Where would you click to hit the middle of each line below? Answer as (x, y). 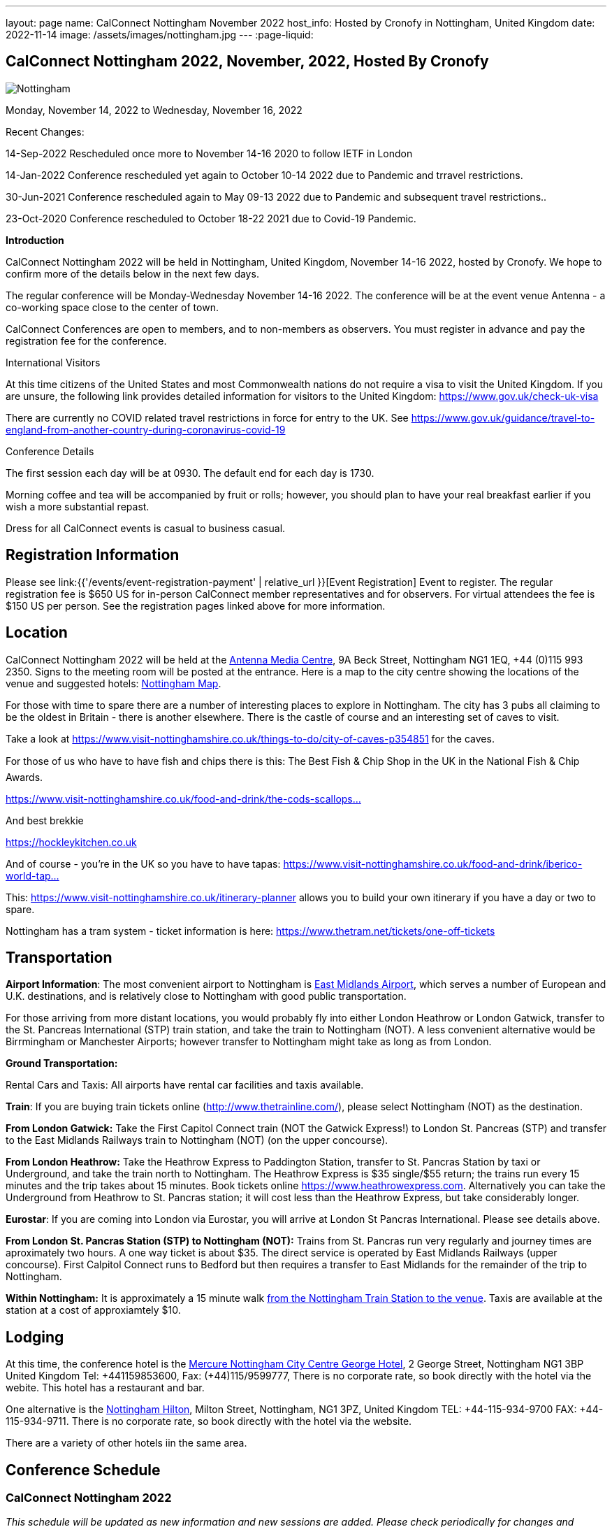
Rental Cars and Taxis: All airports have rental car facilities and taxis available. (185, 1085)
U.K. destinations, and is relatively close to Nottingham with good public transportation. (206, 996)
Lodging (35, 1337)
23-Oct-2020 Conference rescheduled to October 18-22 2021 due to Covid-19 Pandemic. (211, 218)
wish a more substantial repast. (78, 506)
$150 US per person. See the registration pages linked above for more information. (196, 605)
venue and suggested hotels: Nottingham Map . (114, 683)
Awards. (24, 777)
